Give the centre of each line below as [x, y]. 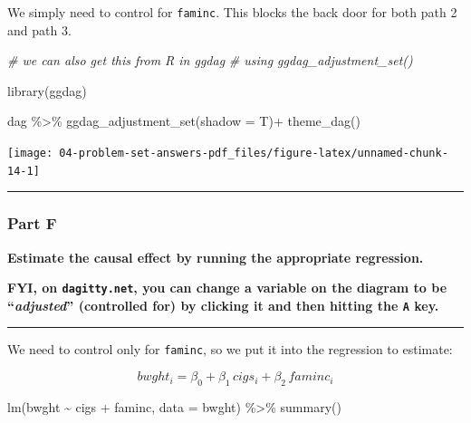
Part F [32, 223]
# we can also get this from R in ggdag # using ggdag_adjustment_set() [210, 60]
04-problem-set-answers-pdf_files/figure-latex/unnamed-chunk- [254, 154]
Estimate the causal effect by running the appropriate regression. [216, 257]
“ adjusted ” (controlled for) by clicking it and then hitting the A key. [223, 305]
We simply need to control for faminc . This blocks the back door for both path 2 [232, 12]
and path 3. [39, 29]
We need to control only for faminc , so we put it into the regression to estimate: [230, 349]
